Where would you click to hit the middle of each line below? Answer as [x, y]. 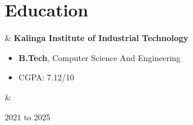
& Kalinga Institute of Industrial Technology [97, 38]
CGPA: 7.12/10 [46, 77]
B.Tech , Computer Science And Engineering [99, 57]
